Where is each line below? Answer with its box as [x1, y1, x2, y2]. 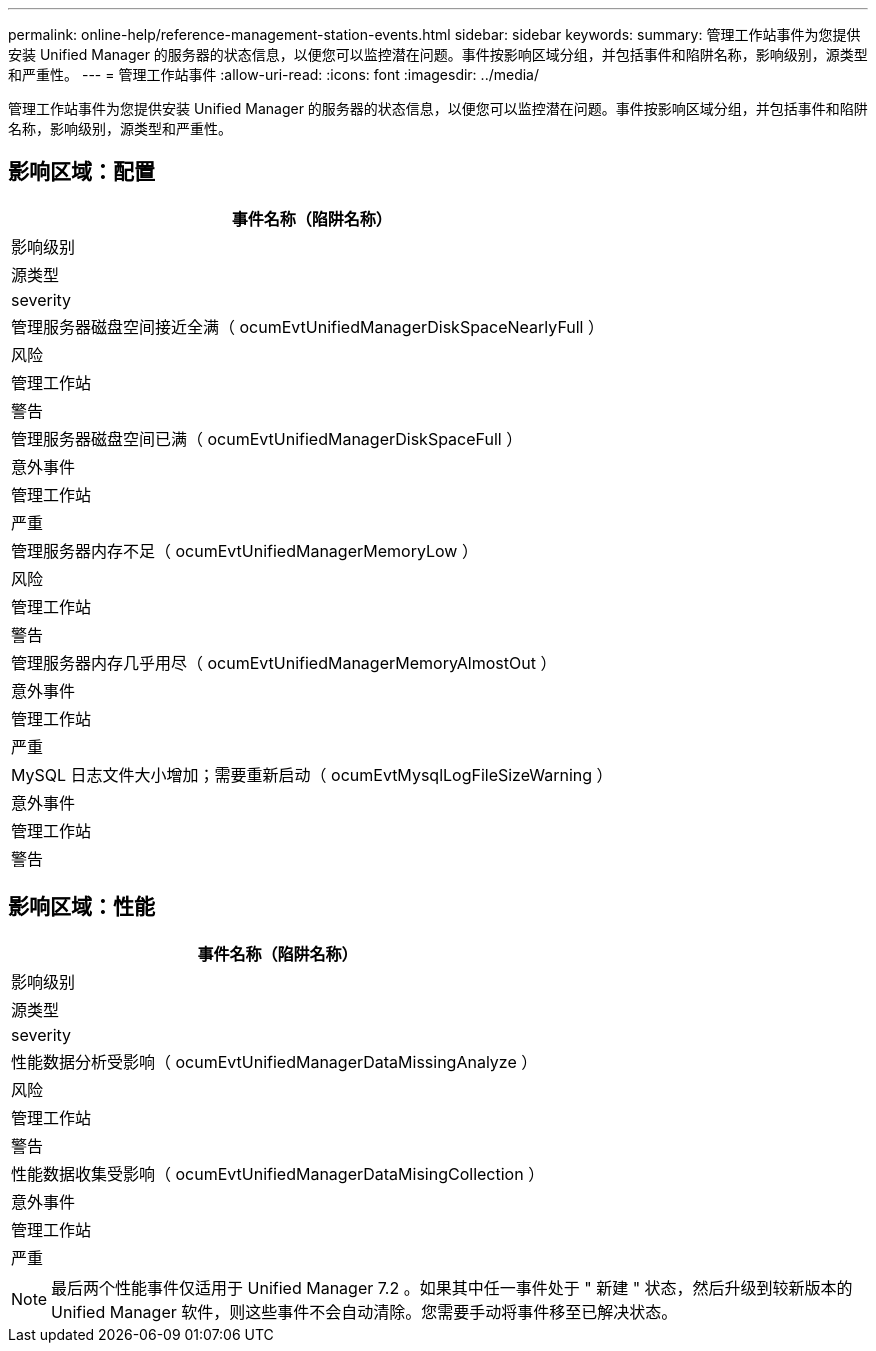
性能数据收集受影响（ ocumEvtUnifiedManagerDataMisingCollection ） [11, 1163, 545, 1184]
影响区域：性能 [8, 894, 155, 920]
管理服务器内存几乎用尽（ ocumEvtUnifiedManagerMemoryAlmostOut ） [11, 652, 557, 673]
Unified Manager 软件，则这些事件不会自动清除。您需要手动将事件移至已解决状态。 [51, 1301, 678, 1322]
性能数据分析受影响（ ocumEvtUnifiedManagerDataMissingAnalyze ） [11, 1051, 538, 1072]
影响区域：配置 [8, 159, 155, 185]
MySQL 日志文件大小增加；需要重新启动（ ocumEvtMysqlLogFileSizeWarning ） [11, 764, 613, 785]
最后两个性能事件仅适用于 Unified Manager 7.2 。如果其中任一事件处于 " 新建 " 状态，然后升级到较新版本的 [51, 1277, 853, 1298]
